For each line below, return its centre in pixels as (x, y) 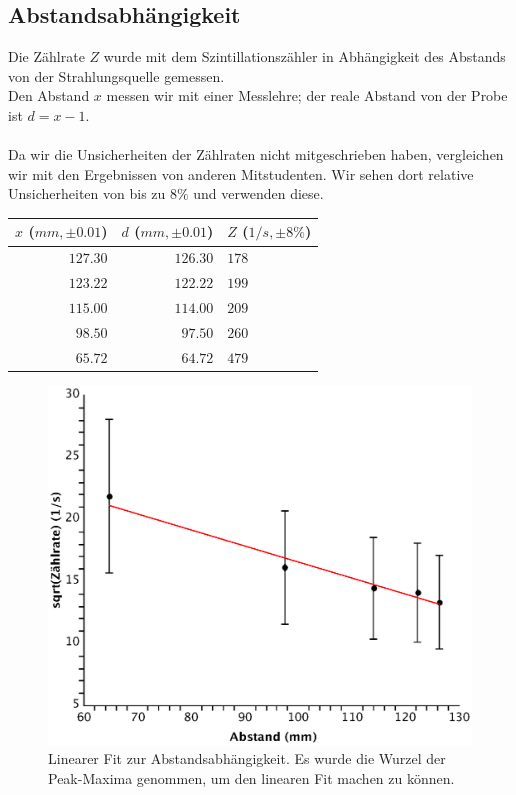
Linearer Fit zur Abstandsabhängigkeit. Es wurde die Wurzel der (247, 758)
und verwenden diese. (258, 193)
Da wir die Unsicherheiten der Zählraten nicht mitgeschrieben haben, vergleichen (256, 154)
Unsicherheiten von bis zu (87, 193)
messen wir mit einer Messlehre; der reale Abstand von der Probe (307, 95)
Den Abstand (49, 95)
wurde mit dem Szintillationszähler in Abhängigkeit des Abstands (304, 56)
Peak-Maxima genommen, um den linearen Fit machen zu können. (251, 777)
